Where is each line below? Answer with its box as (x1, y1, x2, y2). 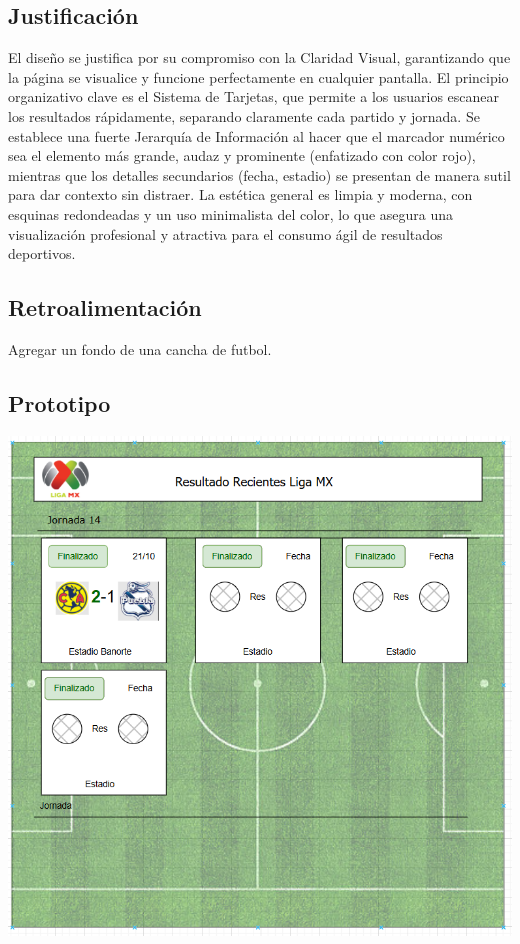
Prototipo (8, 387, 111, 418)
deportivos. (8, 243, 76, 264)
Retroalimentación (8, 292, 202, 323)
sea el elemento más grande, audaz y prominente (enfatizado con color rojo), (8, 145, 476, 166)
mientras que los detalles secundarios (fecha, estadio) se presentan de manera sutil (8, 164, 511, 185)
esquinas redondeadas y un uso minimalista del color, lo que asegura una (8, 203, 454, 224)
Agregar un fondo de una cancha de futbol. (8, 338, 272, 359)
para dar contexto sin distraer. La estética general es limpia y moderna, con (8, 184, 473, 205)
